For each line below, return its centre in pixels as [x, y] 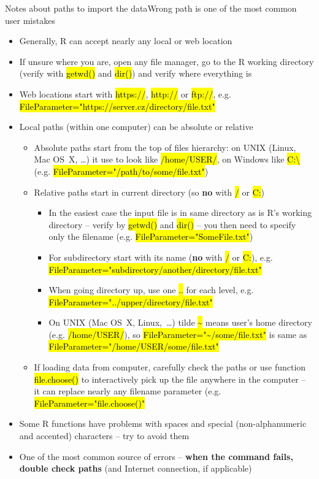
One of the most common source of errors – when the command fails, [156, 456]
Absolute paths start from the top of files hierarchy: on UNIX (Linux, [165, 147]
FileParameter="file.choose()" [90, 403]
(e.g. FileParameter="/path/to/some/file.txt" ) [121, 171]
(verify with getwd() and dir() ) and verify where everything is [136, 73]
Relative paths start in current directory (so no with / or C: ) [149, 192]
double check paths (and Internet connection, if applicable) [136, 468]
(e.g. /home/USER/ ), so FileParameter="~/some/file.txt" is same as [178, 334]
